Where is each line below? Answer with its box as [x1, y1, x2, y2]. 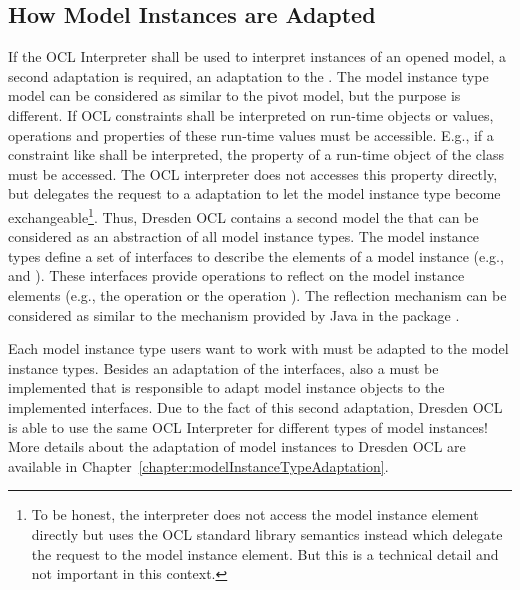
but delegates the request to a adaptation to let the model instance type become [8, 183, 501, 204]
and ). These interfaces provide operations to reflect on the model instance [8, 265, 465, 286]
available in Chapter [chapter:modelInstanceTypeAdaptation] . [8, 455, 389, 476]
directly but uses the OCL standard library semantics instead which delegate [31, 523, 503, 544]
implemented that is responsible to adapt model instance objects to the [8, 377, 445, 398]
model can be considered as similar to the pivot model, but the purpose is [8, 85, 461, 106]
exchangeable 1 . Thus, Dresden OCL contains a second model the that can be [8, 203, 479, 227]
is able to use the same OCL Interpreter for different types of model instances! [8, 416, 488, 437]
